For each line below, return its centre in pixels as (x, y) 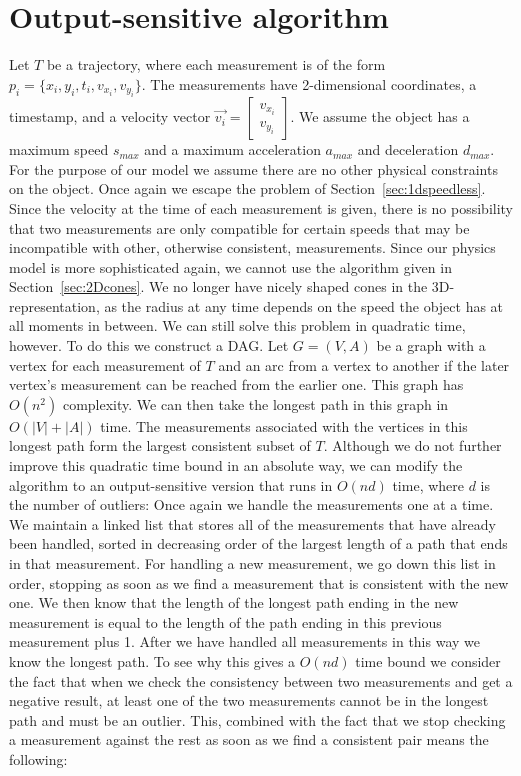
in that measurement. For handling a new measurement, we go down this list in (252, 563)
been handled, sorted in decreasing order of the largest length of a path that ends (258, 543)
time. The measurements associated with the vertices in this (284, 425)
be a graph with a (431, 345)
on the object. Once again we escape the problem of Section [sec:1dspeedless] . (247, 188)
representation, (54, 305)
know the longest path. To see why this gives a (152, 660)
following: (38, 758)
